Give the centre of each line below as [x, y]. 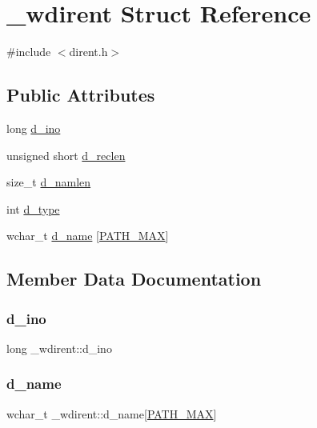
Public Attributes [81, 95]
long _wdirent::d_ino [59, 348]
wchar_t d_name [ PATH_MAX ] [88, 236]
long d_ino [34, 128]
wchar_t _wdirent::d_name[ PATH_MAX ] [112, 413]
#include [29, 52]
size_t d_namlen [49, 182]
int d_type [33, 208]
